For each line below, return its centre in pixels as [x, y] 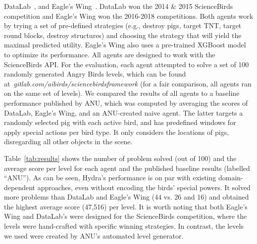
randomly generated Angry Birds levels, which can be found [95, 74]
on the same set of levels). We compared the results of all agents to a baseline [122, 93]
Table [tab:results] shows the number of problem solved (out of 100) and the [120, 158]
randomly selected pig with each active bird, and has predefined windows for [120, 122]
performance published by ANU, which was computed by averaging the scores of [126, 102]
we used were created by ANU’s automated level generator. [94, 235]
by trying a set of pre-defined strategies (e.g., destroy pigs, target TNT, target [123, 25]
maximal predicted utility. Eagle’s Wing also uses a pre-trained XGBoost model [125, 45]
